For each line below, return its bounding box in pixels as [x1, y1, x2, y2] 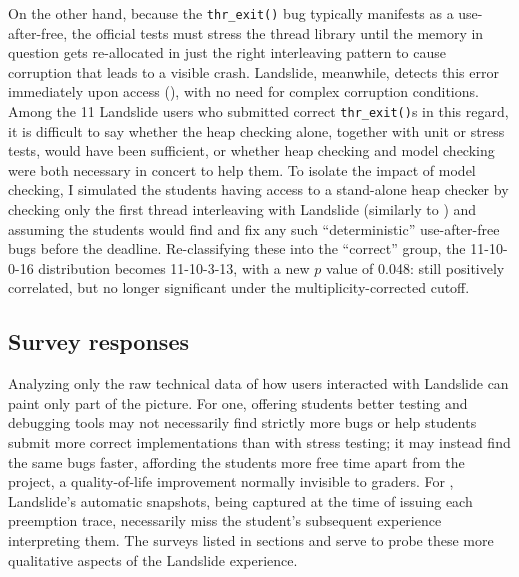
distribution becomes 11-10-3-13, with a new [38, 257, 310, 278]
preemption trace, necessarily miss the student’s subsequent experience [8, 510, 442, 531]
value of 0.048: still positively [325, 257, 505, 278]
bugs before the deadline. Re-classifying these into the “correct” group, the [8, 238, 466, 259]
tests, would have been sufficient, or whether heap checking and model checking [8, 140, 495, 161]
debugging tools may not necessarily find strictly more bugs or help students [8, 412, 477, 433]
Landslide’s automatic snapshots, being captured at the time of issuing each [8, 490, 473, 511]
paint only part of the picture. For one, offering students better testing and [8, 392, 468, 413]
